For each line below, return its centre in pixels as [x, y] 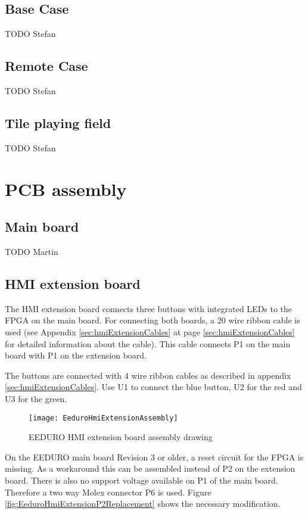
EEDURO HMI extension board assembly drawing [121, 437]
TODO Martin [32, 251]
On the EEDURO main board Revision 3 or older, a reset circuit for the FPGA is [154, 457]
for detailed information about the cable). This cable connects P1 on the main [148, 343]
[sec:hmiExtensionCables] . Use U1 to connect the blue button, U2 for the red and [153, 387]
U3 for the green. [36, 398]
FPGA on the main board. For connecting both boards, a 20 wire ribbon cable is [153, 320]
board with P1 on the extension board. [76, 355]
